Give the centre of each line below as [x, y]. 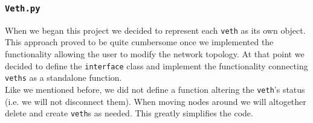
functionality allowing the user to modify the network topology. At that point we [155, 54]
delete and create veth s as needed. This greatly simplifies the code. [129, 113]
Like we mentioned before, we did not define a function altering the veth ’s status [155, 89]
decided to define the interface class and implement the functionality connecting [156, 65]
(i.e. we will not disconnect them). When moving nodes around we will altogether [156, 101]
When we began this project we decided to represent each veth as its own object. [155, 30]
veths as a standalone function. [63, 77]
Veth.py [23, 8]
